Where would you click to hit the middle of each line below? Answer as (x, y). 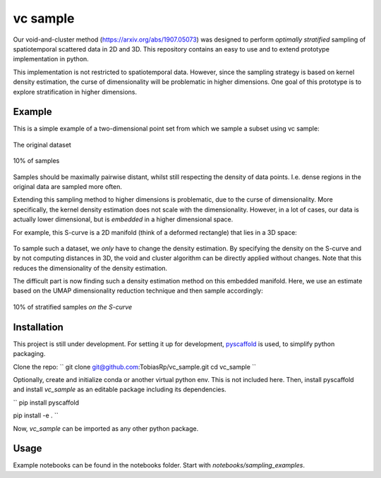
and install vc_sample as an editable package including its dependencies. (120, 390)
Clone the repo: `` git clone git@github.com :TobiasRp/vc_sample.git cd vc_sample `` (135, 367)
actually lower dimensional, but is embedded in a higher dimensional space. (123, 219)
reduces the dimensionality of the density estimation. (90, 268)
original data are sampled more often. (68, 186)
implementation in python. (51, 59)
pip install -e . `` (36, 415)
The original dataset (42, 145)
